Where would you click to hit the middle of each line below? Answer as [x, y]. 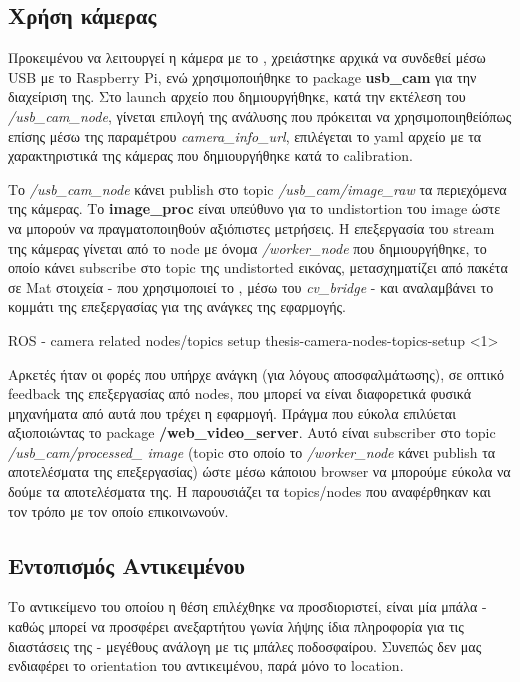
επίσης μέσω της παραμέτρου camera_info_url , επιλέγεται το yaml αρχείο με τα [245, 135]
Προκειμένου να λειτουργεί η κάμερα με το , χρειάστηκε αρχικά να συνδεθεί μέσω [247, 57]
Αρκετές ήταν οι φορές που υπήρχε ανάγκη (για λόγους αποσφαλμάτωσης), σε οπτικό [256, 373]
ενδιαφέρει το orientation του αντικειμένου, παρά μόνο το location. [206, 665]
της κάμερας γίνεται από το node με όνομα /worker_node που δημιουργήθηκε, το [247, 247]
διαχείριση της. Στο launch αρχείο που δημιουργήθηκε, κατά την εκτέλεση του [237, 96]
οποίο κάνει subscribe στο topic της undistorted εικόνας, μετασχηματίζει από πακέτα [258, 267]
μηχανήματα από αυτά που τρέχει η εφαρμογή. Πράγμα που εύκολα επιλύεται [232, 412]
